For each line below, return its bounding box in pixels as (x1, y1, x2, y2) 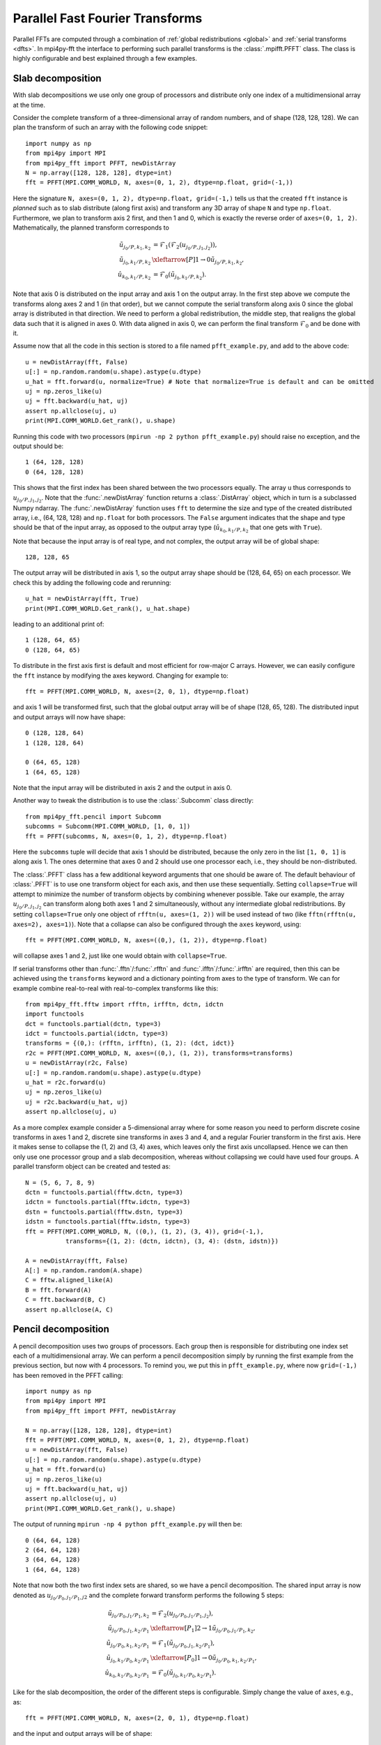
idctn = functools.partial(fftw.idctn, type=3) (25, 1198, 191, 1206)
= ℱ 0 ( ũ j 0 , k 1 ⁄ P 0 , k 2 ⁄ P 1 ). (151, 1669, 217, 1679)
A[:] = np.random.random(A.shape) (25, 1267, 143, 1275)
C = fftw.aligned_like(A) (25, 1276, 114, 1284)
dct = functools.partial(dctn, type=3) (25, 1020, 162, 1027)
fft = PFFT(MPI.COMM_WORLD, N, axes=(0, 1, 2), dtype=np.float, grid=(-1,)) (25, 179, 294, 186)
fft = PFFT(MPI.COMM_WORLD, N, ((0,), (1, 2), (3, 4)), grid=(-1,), (25, 1227, 264, 1235)
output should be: (13, 442, 64, 450)
